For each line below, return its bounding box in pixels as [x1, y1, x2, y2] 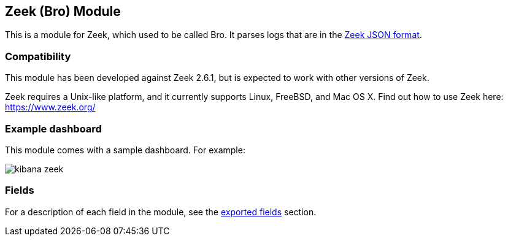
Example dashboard [5, 122, 102, 135]
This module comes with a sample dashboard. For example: [5, 144, 245, 155]
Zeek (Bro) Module [5, 4, 121, 19]
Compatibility [5, 50, 71, 63]
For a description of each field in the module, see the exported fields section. [5, 206, 317, 217]
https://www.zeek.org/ [5, 102, 96, 113]
